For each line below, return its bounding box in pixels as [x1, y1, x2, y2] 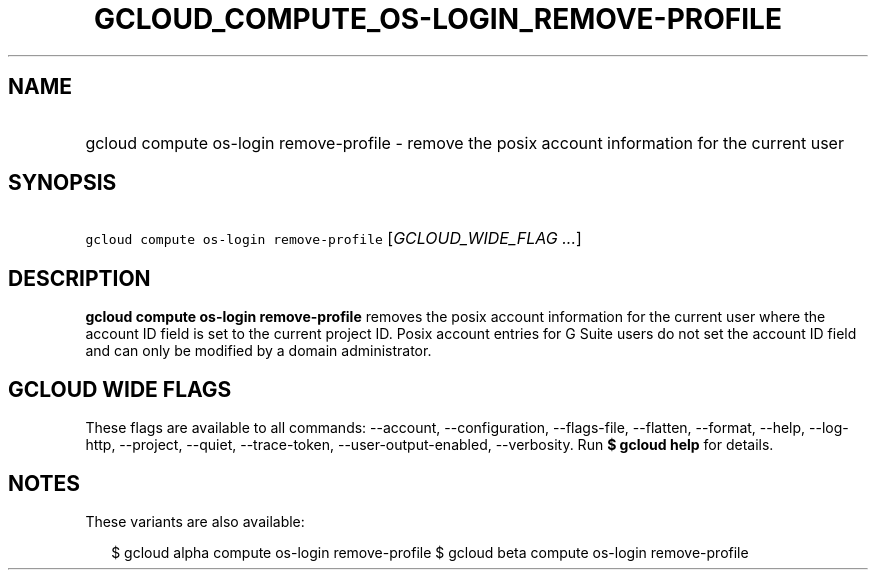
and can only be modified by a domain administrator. [85, 342, 432, 360]
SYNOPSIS [8, 170, 117, 196]
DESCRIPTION [8, 265, 151, 291]
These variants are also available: [85, 512, 305, 530]
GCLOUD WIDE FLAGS [8, 376, 232, 402]
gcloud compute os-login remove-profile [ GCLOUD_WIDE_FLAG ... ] [85, 228, 582, 249]
